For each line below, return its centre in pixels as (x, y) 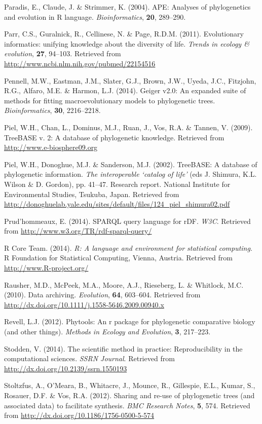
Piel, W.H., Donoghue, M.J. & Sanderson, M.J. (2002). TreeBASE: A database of (131, 164)
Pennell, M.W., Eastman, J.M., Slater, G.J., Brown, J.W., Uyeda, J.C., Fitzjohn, (130, 80)
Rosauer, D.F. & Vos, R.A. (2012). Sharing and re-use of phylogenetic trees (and (129, 395)
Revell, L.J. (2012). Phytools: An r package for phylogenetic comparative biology (130, 321)
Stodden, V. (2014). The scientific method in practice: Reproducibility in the (123, 348)
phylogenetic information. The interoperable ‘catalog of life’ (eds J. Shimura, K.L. (130, 174)
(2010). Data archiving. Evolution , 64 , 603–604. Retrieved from (102, 295)
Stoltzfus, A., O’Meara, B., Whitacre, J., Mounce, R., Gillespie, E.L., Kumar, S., (130, 385)
